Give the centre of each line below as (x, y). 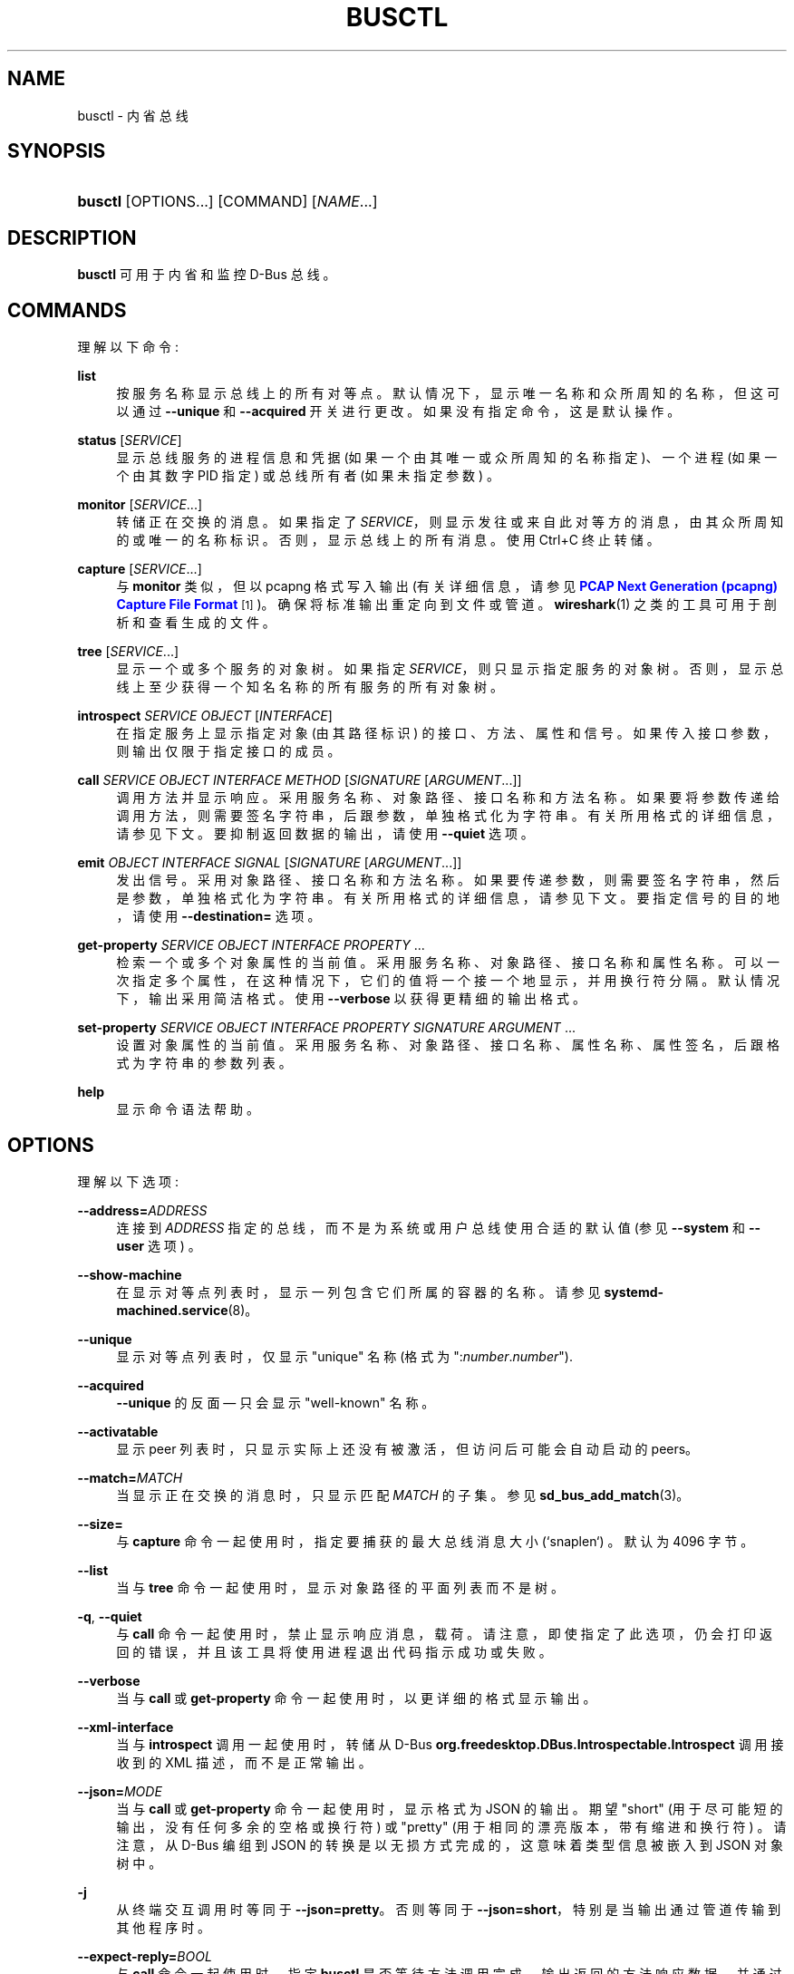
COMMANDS (67, 310)
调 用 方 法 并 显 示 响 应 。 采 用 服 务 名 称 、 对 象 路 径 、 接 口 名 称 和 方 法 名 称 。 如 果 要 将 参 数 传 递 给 (448, 798)
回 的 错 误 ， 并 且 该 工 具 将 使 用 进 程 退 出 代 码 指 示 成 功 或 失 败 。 (334, 1651)
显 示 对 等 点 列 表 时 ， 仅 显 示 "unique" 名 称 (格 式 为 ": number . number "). (344, 1356)
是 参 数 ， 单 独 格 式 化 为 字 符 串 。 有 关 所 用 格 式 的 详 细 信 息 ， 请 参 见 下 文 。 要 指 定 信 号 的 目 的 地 (448, 898)
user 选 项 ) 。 (159, 1245)
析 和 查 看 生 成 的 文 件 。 (196, 623)
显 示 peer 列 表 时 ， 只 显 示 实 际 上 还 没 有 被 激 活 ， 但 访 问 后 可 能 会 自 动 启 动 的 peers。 (407, 1448)
